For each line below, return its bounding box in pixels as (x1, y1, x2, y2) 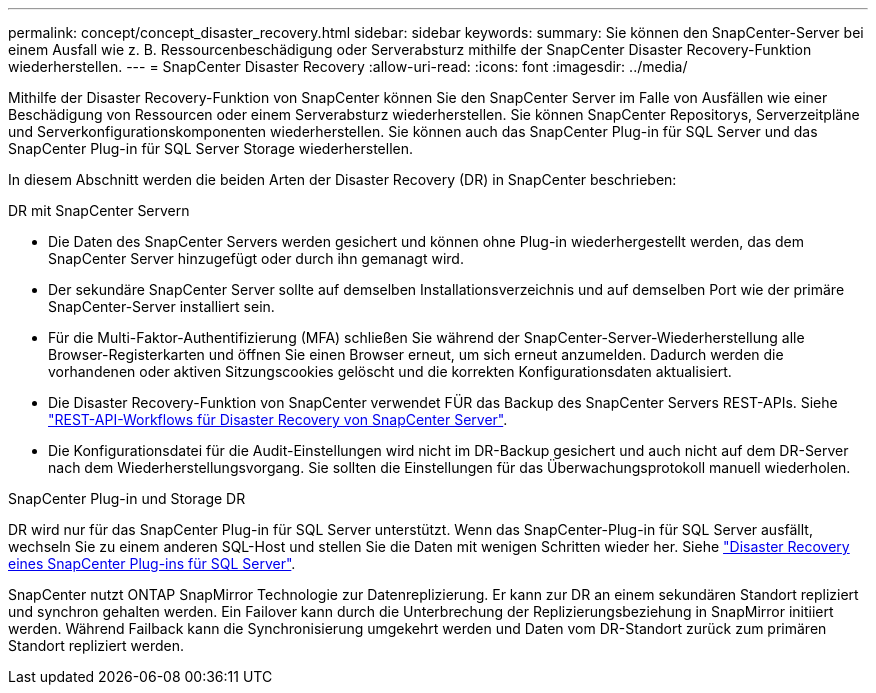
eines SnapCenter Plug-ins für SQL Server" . (8, 555, 296, 572)
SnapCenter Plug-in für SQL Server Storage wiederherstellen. (8, 140, 414, 157)
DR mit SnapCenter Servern (8, 202, 190, 219)
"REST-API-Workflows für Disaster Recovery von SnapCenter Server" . (48, 411, 508, 428)
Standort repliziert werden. (8, 637, 185, 654)
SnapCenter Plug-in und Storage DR (8, 490, 246, 507)
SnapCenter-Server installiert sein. (48, 298, 275, 315)
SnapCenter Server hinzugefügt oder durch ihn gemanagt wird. (48, 250, 464, 267)
